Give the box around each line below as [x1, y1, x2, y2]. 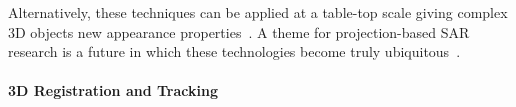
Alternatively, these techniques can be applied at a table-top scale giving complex [8, 2, 508, 22]
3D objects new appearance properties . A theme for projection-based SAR [8, 21, 470, 42]
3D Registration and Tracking [8, 80, 218, 101]
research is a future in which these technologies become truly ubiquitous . [8, 41, 461, 62]
